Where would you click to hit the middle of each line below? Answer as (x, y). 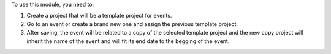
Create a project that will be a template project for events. (99, 16)
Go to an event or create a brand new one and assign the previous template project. (132, 24)
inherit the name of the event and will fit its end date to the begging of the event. (128, 41)
